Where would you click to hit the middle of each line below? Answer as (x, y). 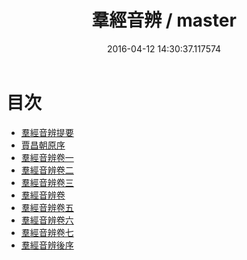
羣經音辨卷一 (47, 157)
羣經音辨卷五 (47, 207)
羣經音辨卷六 (47, 220)
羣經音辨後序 (47, 245)
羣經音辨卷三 (47, 182)
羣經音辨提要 (47, 132)
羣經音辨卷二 (47, 170)
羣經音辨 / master (164, 20)
